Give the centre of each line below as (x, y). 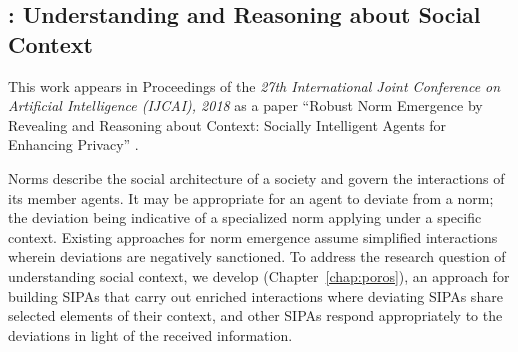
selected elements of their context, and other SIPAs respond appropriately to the (255, 315)
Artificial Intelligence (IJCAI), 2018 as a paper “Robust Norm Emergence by (245, 105)
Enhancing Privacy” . (73, 144)
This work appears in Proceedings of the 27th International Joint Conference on (254, 85)
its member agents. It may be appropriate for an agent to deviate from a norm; (251, 197)
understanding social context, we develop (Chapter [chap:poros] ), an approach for (259, 275)
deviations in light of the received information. (150, 334)
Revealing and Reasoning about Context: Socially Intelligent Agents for (227, 124)
